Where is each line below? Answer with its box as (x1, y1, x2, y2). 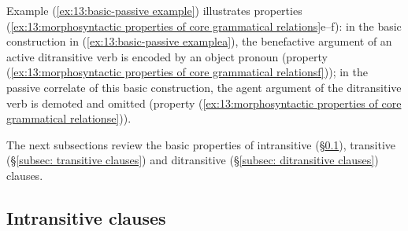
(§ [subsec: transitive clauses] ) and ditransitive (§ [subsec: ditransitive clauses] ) (6, 152, 379, 168)
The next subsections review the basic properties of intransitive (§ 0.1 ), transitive (6, 136, 396, 152)
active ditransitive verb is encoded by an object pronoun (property (6, 48, 328, 64)
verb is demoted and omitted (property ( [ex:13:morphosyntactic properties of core (6, 94, 402, 111)
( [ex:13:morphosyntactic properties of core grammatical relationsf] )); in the (6, 64, 368, 80)
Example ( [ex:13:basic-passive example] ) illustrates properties (6, 2, 302, 18)
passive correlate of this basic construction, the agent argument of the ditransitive (6, 79, 402, 95)
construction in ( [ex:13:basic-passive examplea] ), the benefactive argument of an (6, 33, 392, 49)
